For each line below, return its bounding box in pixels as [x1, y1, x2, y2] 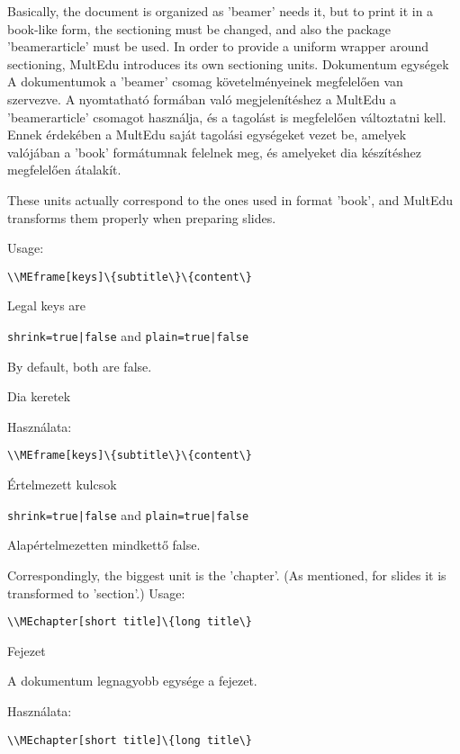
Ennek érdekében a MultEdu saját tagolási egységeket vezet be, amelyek [7, 125, 407, 144]
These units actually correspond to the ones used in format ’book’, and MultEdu [7, 190, 454, 209]
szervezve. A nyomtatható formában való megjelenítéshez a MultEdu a [7, 89, 397, 108]
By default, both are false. [7, 356, 152, 375]
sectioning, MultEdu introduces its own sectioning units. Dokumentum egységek [7, 54, 449, 73]
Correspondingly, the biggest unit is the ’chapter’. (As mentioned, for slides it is [7, 565, 446, 584]
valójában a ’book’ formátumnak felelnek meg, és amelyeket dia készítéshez [7, 142, 421, 161]
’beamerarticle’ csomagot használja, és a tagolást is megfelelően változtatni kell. [7, 107, 446, 126]
